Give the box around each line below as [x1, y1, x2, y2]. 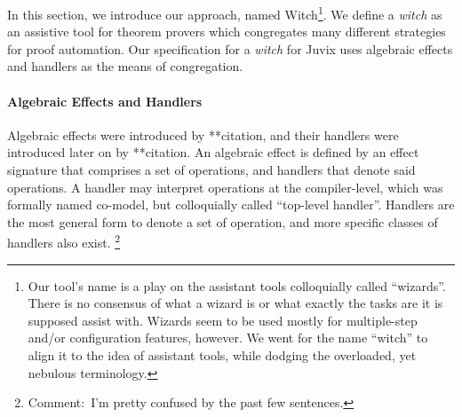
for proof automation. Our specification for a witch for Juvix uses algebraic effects [7, 39, 453, 58]
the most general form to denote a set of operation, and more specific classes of [7, 212, 438, 231]
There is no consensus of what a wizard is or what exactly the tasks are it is [28, 294, 443, 312]
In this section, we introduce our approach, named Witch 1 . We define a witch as [7, 3, 442, 23]
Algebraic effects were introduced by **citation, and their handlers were [7, 125, 399, 144]
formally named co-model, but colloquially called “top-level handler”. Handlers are [7, 195, 455, 214]
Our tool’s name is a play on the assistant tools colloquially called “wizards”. [28, 276, 446, 295]
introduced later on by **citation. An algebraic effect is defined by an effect [7, 143, 419, 161]
